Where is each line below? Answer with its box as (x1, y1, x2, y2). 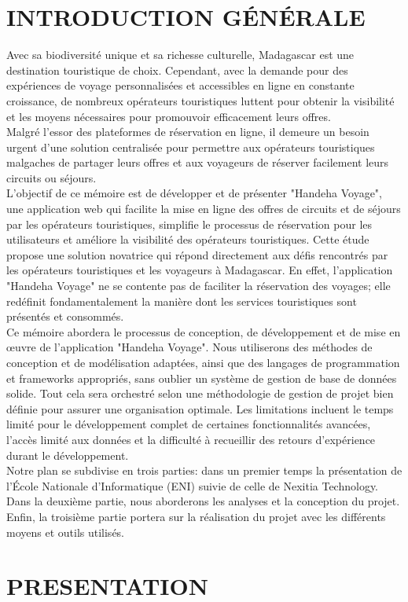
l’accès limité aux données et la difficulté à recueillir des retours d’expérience (6, 431, 376, 447)
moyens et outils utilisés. (6, 523, 125, 540)
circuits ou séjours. (6, 169, 97, 185)
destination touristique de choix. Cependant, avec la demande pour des (6, 61, 348, 78)
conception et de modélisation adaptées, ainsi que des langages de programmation (6, 354, 400, 370)
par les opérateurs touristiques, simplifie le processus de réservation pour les (6, 215, 373, 232)
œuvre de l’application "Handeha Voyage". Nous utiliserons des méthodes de (6, 339, 373, 355)
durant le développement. (6, 446, 129, 463)
